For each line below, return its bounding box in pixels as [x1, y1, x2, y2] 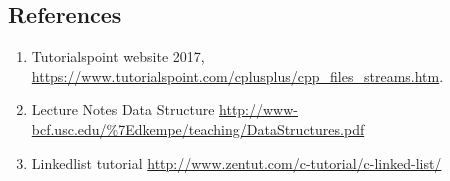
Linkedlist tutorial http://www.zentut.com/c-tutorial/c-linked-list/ [31, 152, 442, 173]
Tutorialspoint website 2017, [31, 46, 205, 67]
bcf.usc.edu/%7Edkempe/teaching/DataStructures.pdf [31, 118, 365, 139]
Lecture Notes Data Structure [31, 99, 215, 120]
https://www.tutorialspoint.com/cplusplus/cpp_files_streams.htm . [31, 65, 444, 86]
